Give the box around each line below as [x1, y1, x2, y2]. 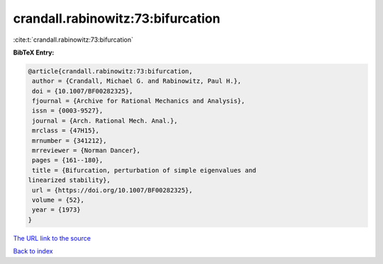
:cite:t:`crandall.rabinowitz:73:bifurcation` [13, 35, 134, 44]
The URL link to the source [13, 234, 91, 242]
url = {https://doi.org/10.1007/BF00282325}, [32, 186, 193, 194]
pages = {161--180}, [32, 156, 104, 164]
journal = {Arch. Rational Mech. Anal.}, [32, 117, 178, 125]
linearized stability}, [28, 176, 111, 184]
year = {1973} [32, 206, 81, 214]
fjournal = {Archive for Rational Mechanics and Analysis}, [32, 97, 245, 105]
